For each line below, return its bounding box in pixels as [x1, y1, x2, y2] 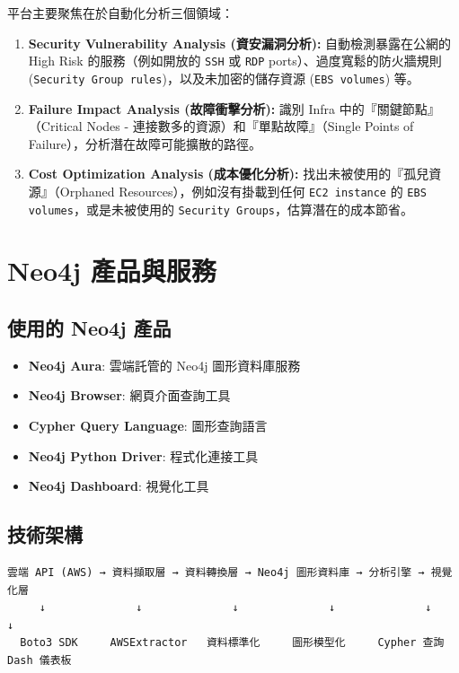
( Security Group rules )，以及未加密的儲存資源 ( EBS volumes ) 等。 [28, 68, 419, 87]
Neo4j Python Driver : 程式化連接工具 [28, 446, 259, 465]
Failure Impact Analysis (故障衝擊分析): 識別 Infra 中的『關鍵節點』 [28, 99, 440, 118]
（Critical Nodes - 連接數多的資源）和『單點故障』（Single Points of [28, 117, 414, 135]
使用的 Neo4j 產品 [7, 313, 172, 341]
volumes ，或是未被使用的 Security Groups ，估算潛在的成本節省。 [28, 199, 413, 218]
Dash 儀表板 [7, 653, 72, 667]
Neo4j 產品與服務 [7, 252, 216, 289]
